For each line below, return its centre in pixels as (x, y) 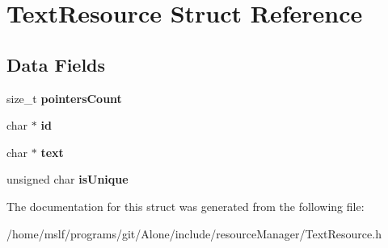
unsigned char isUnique (67, 179)
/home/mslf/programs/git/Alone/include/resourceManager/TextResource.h (194, 233)
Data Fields (56, 64)
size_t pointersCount (64, 98)
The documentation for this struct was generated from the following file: (186, 206)
